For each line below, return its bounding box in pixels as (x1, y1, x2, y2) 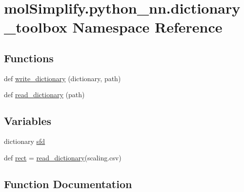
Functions (4, 50, 54, 65)
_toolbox (4, 17, 67, 37)
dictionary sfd (4, 136, 45, 146)
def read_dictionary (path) (4, 89, 85, 100)
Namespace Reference (72, 17, 223, 37)
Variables (4, 113, 52, 128)
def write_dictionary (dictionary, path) (4, 73, 121, 83)
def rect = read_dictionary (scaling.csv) (4, 152, 122, 162)
